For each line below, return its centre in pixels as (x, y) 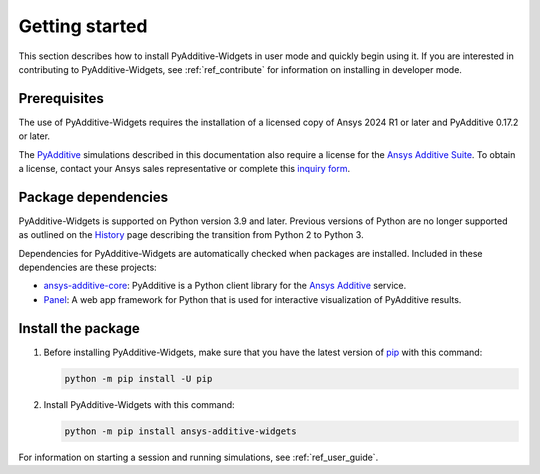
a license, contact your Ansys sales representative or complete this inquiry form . (184, 169)
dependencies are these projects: (87, 267)
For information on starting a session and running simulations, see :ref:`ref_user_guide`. (198, 457)
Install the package (79, 328)
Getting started (83, 26)
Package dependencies (93, 196)
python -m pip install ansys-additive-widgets (180, 431)
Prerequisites (61, 98)
